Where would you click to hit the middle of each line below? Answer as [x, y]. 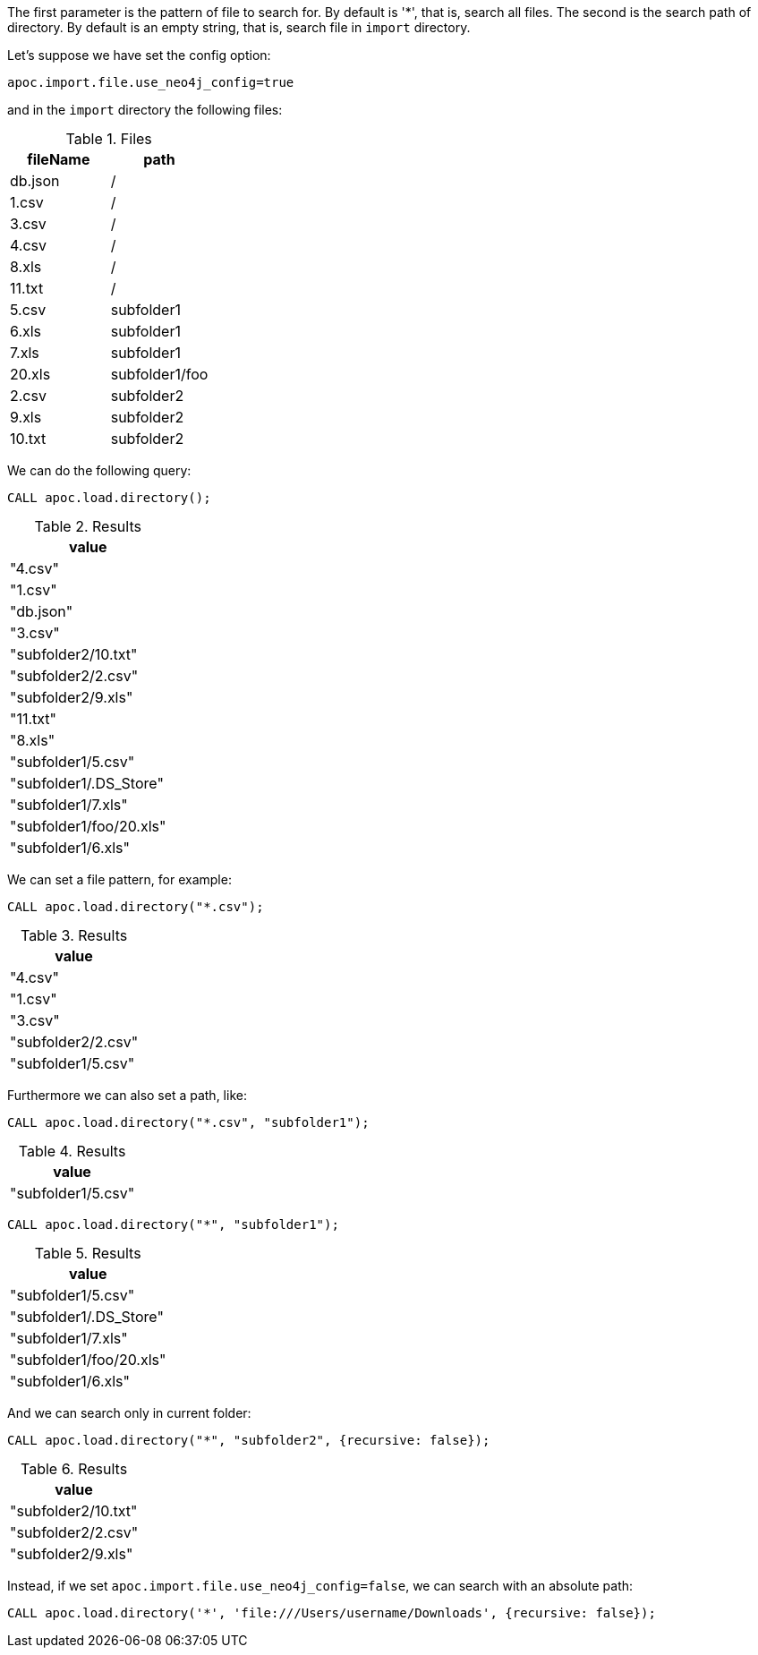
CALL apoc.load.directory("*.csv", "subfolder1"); [188, 1122]
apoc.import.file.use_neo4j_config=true [151, 82]
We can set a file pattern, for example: [119, 879]
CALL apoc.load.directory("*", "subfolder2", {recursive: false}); [249, 1440]
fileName [59, 159]
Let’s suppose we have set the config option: [139, 55]
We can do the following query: [99, 470]
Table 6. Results [74, 1469]
